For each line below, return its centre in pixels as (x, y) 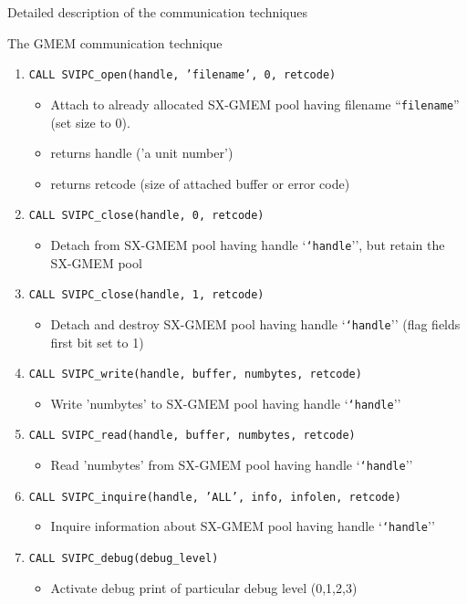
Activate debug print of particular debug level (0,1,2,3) (204, 587)
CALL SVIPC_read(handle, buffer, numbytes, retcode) (192, 436)
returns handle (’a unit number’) (142, 153)
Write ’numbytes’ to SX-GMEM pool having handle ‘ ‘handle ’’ (226, 403)
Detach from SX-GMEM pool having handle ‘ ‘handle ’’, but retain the (248, 244)
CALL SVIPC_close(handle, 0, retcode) (146, 216)
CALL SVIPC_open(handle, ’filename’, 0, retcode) (182, 75)
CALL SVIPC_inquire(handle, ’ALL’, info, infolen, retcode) (215, 497)
